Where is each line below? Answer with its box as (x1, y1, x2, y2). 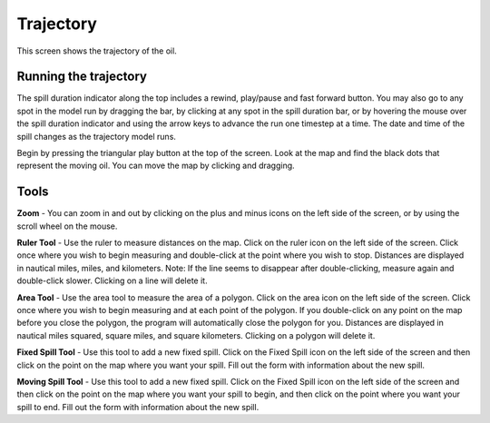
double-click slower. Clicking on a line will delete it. (16, 275, 208, 286)
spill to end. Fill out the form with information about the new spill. (16, 401, 260, 412)
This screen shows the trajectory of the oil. (16, 45, 177, 56)
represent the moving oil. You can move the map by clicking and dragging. (16, 160, 295, 172)
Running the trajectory (16, 69, 147, 84)
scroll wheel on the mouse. (16, 221, 118, 231)
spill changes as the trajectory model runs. (16, 131, 177, 142)
